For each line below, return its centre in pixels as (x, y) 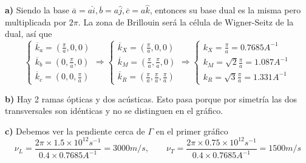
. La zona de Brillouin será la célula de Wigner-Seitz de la (186, 22)
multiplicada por (36, 22)
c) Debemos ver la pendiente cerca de (75, 131)
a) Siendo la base (37, 10)
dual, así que (29, 34)
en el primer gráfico (192, 131)
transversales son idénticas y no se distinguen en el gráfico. (114, 111)
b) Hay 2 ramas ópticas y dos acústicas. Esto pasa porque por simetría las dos (151, 98)
